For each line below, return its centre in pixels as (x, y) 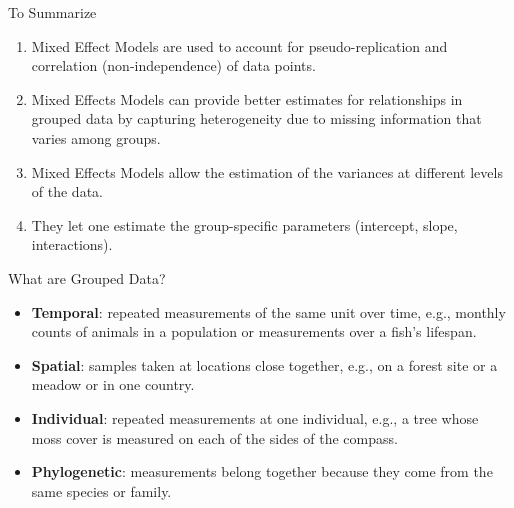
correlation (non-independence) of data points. (173, 65)
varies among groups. (96, 137)
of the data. (67, 191)
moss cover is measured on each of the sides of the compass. (214, 437)
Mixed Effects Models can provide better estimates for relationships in (247, 98)
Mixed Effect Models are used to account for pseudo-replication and (239, 45)
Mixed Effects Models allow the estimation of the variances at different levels (267, 171)
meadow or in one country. (113, 384)
